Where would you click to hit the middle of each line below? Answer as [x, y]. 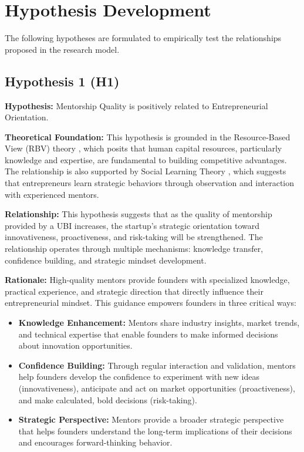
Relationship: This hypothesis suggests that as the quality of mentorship [139, 214]
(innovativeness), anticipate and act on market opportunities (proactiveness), [157, 388]
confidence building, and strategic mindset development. [106, 260]
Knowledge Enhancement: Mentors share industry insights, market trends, [159, 323]
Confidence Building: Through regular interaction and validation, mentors [157, 365]
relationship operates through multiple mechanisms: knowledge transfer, [134, 249]
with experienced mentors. [52, 194]
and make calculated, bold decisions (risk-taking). [108, 399]
